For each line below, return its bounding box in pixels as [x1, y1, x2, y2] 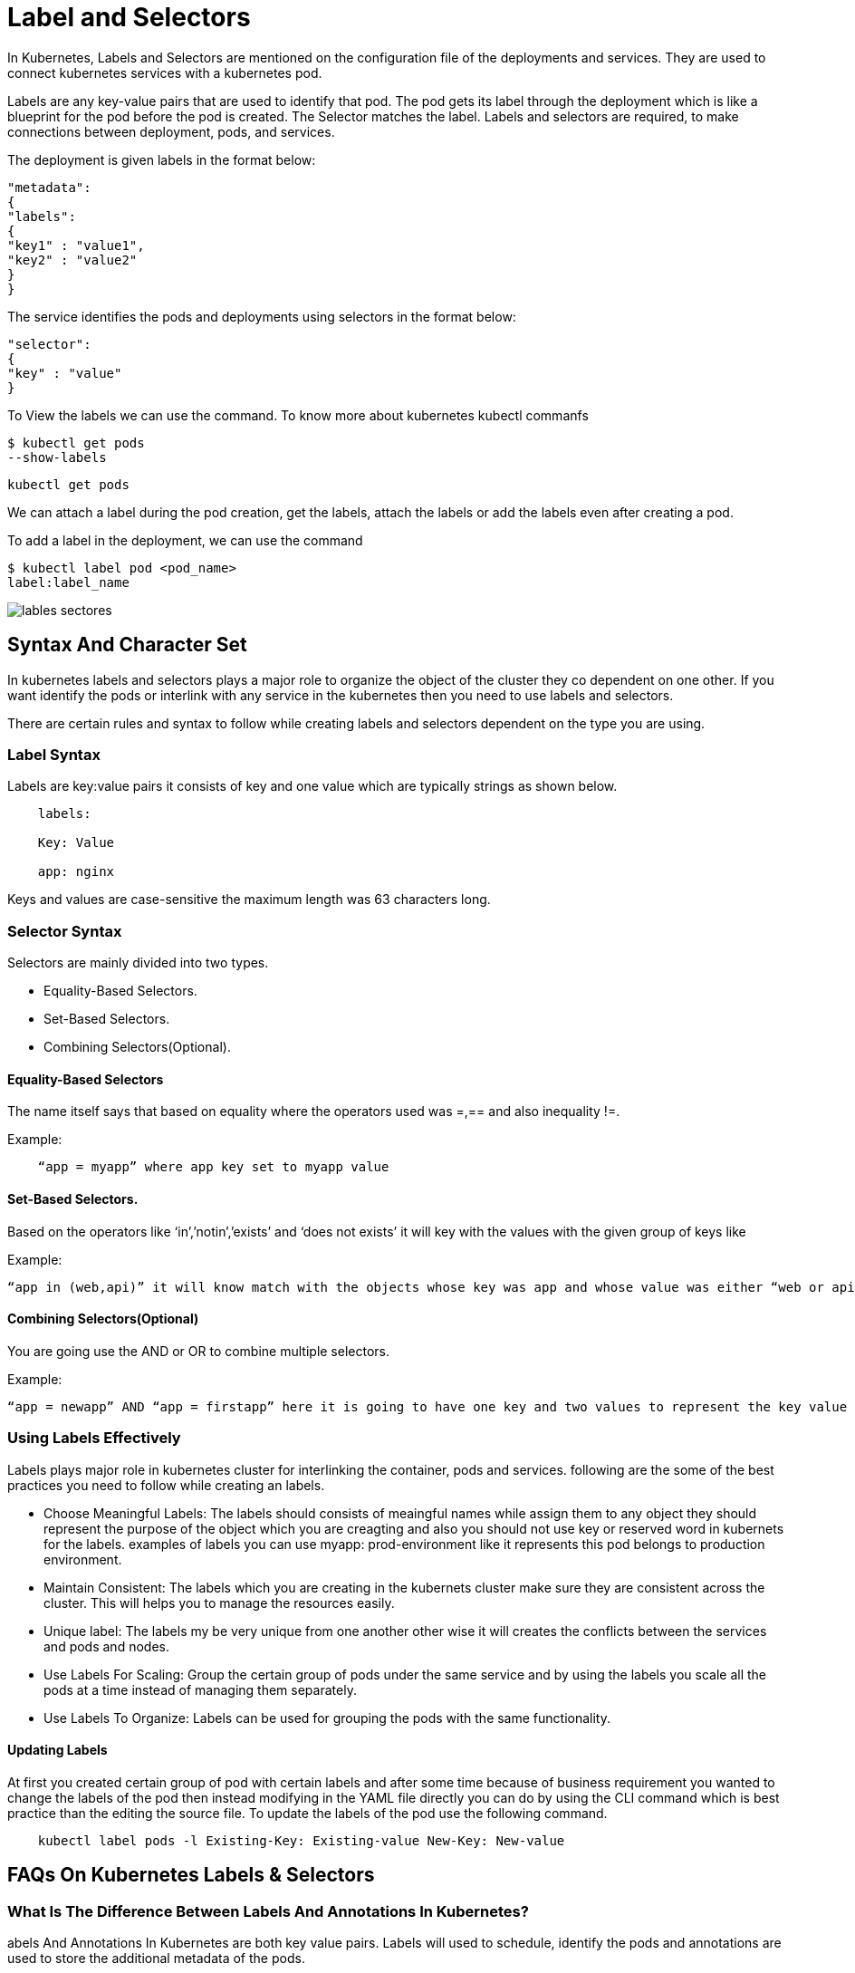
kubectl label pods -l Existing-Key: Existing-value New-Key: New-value [37, 1833, 565, 1848]
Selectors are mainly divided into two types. [7, 955, 269, 971]
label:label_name [7, 574, 130, 590]
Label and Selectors [7, 2, 251, 33]
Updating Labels [7, 1742, 108, 1758]
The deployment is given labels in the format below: [7, 151, 316, 168]
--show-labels [7, 449, 107, 465]
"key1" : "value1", [7, 237, 145, 253]
